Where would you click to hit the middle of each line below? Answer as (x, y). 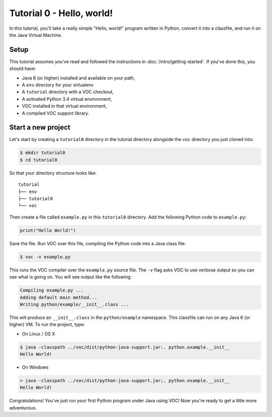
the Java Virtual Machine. (36, 35)
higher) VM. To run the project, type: (47, 324)
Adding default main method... (59, 297)
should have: (23, 68)
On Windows (35, 367)
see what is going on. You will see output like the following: (71, 277)
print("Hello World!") (48, 230)
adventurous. (23, 407)
